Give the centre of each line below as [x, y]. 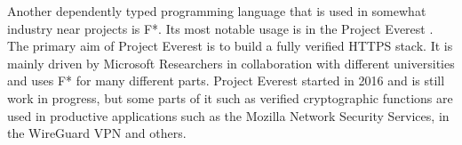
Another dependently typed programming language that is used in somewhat [217, 11]
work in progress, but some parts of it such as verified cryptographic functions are [230, 97]
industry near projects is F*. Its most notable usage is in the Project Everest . [220, 28]
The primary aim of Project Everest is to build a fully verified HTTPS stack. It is [230, 46]
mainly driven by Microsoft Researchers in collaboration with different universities [231, 63]
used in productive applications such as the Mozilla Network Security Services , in [228, 115]
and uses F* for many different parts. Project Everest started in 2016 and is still [226, 81]
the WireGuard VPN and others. [97, 133]
